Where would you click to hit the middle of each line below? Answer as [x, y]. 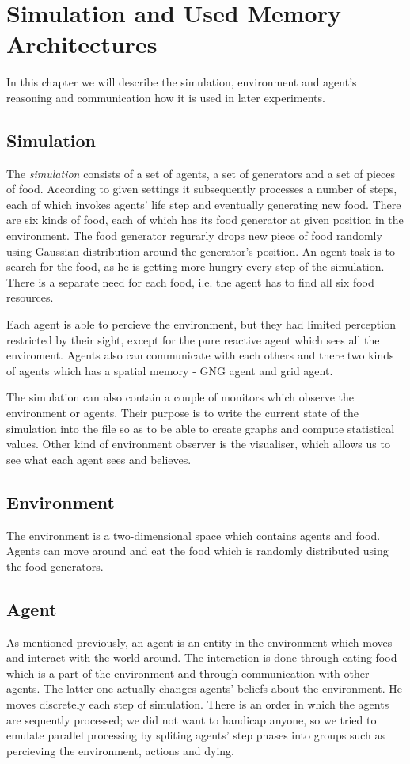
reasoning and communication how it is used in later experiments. [166, 97]
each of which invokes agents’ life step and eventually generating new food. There [204, 204]
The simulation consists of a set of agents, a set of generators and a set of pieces [201, 173]
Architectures [82, 44]
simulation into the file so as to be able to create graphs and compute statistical [201, 428]
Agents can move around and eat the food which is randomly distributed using [197, 551]
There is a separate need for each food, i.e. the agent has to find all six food [190, 281]
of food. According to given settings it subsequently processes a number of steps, [202, 189]
